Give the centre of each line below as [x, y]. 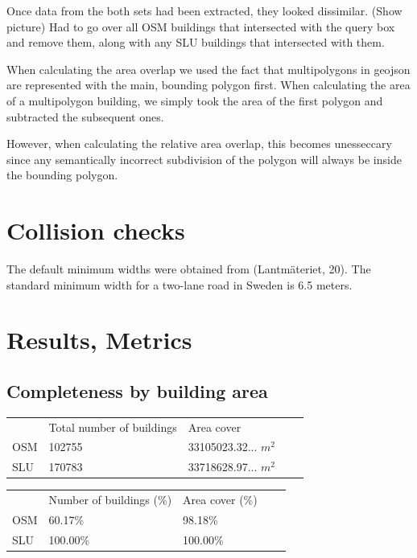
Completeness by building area [137, 391]
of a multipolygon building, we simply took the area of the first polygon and [195, 100]
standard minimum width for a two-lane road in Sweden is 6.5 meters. [180, 284]
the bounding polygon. [62, 175]
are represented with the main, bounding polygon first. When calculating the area [208, 85]
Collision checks [96, 230]
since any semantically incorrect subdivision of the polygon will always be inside [204, 159]
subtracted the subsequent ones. [85, 116]
